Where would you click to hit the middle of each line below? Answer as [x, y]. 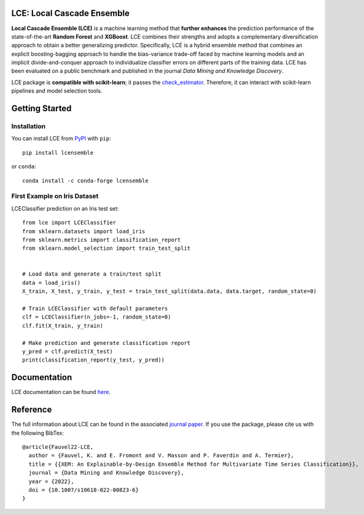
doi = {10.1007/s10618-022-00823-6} [84, 490]
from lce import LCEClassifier [69, 223]
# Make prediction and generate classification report [106, 343]
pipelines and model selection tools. [57, 91]
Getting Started [41, 108]
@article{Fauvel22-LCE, [58, 447]
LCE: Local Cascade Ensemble [71, 13]
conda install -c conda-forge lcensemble [85, 180]
